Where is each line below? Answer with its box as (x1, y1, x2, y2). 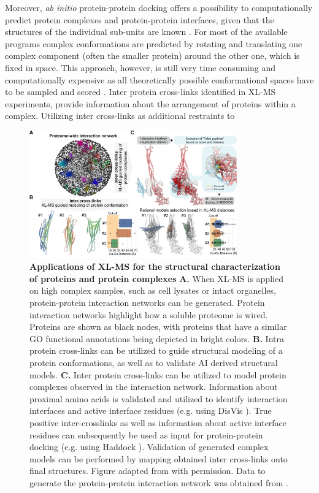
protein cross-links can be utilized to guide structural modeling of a (29, 344, 283, 357)
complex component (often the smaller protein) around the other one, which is (5, 49, 300, 62)
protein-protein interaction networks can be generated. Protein (29, 296, 265, 308)
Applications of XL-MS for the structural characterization (29, 260, 280, 273)
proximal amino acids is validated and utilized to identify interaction (29, 392, 288, 405)
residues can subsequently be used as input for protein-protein (29, 428, 263, 441)
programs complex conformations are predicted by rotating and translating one (5, 37, 302, 50)
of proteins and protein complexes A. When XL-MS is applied (29, 272, 283, 285)
